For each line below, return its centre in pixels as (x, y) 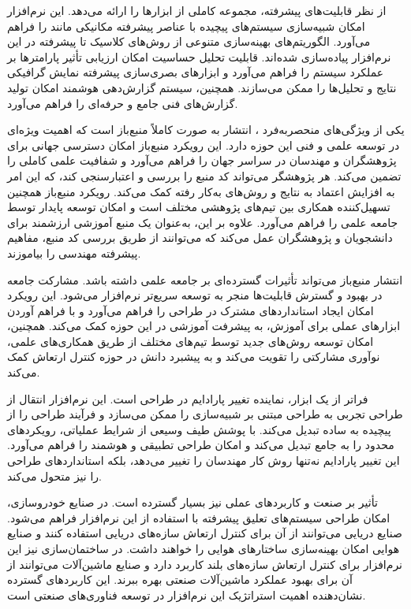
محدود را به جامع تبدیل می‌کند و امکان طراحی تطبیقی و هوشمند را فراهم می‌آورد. (201, 445)
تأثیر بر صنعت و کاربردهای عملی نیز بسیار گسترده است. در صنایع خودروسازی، (192, 502)
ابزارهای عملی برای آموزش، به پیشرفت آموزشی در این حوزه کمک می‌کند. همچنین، (204, 326)
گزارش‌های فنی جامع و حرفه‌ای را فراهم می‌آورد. (123, 103)
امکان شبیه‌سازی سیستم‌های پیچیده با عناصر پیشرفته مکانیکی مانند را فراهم (186, 26)
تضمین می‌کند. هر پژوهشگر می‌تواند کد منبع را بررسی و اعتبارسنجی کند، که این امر (204, 175)
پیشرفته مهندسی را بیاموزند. (74, 253)
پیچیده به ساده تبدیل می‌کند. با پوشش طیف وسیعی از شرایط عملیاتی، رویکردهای (199, 429)
